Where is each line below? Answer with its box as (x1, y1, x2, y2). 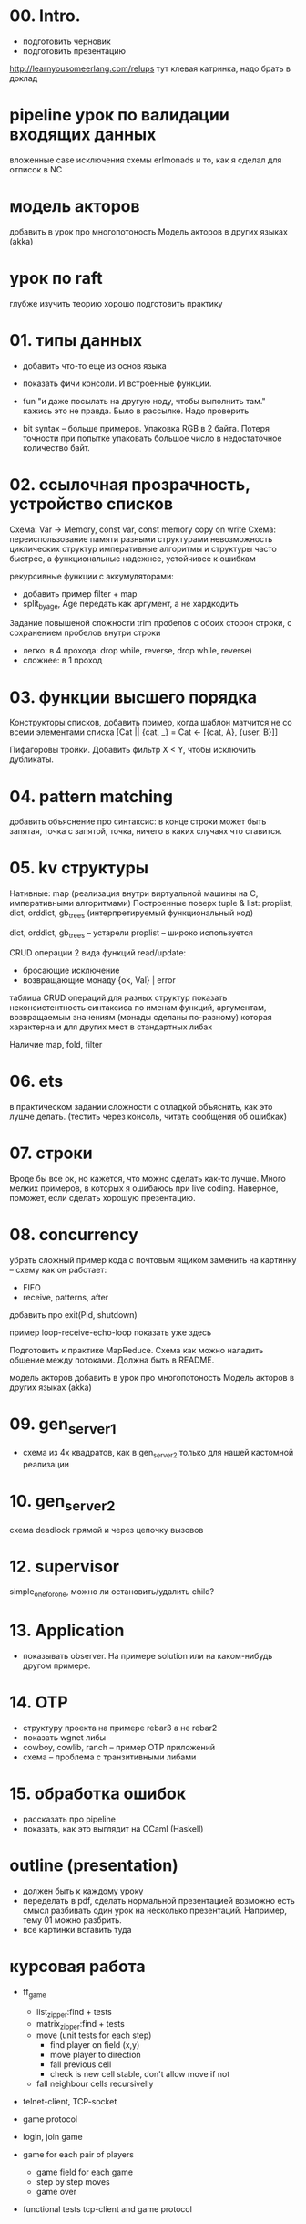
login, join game (22, 2132, 84, 2143)
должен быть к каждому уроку (22, 1885, 144, 1896)
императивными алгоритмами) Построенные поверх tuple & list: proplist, (9, 898, 293, 909)
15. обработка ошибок (9, 1783, 187, 1804)
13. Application (9, 1621, 125, 1641)
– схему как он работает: (9, 1264, 107, 1275)
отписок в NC (9, 163, 63, 174)
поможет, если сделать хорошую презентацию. (9, 1192, 196, 1203)
